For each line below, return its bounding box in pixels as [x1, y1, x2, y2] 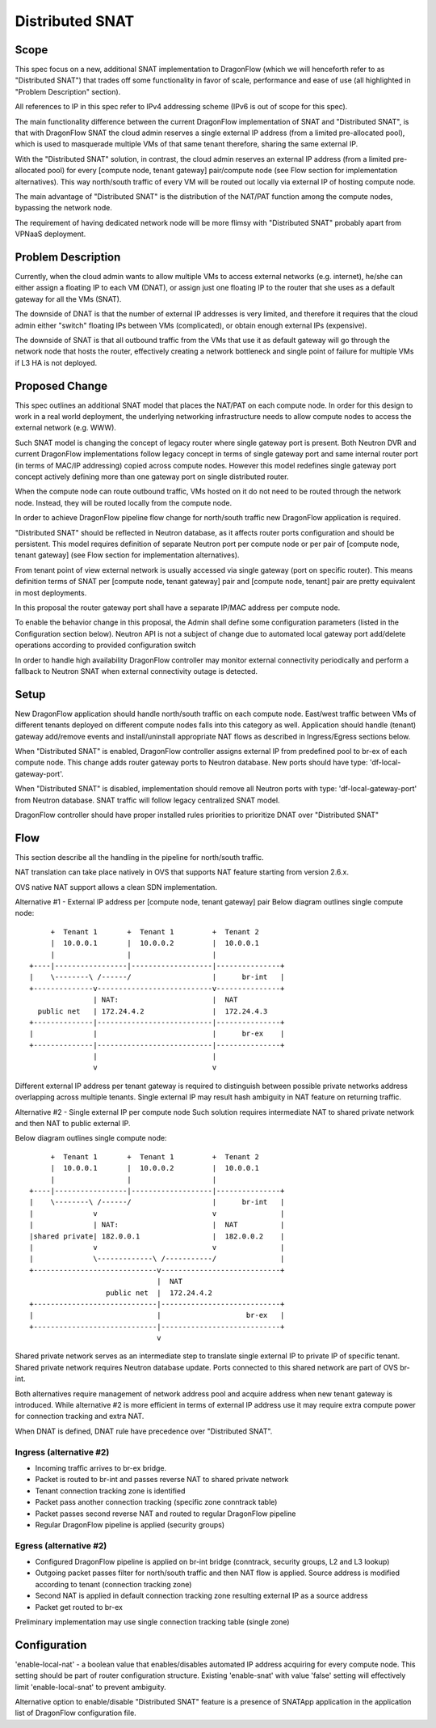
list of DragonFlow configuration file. [15, 1708, 136, 1718]
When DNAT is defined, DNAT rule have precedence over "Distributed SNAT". [15, 1426, 273, 1436]
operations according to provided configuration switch [15, 640, 197, 650]
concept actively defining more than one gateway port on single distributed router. [15, 472, 289, 481]
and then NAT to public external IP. [15, 1119, 131, 1129]
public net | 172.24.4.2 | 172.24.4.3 [37, 1006, 268, 1015]
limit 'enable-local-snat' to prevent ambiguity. [15, 1682, 166, 1692]
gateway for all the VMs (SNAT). [15, 294, 122, 303]
